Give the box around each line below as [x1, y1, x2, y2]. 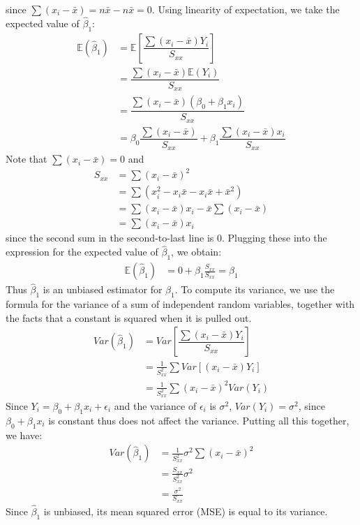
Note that [6, 151, 47, 166]
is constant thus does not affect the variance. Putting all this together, [48, 413, 350, 427]
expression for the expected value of [6, 244, 158, 259]
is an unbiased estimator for [43, 282, 163, 297]
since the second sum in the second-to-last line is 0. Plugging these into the [6, 230, 327, 245]
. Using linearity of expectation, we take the [151, 2, 340, 16]
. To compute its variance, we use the [174, 282, 335, 297]
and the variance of [114, 398, 197, 413]
